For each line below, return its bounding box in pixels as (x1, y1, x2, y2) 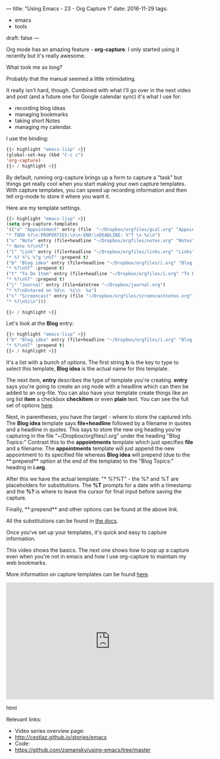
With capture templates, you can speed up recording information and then (6, 186, 187, 194)
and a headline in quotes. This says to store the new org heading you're (6, 426, 181, 433)
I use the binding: (6, 135, 49, 142)
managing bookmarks (14, 111, 68, 118)
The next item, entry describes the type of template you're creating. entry (6, 377, 188, 384)
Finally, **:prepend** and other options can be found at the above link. (6, 505, 179, 513)
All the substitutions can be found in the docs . (6, 517, 119, 524)
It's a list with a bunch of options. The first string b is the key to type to (6, 359, 179, 366)
